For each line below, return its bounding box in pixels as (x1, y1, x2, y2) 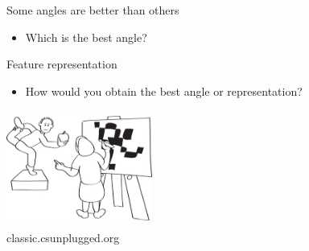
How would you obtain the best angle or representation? (25, 82, 303, 99)
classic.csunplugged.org (6, 228, 120, 245)
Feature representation (6, 56, 117, 72)
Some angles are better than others (6, 2, 179, 18)
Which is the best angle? (25, 28, 147, 45)
